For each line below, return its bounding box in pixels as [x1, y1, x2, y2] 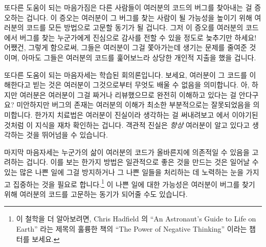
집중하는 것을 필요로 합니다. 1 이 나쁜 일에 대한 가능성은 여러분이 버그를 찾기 [13, 177, 255, 189]
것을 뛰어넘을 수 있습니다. [26, 129, 108, 140]
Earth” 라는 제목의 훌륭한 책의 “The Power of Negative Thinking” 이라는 [16, 223, 247, 234]
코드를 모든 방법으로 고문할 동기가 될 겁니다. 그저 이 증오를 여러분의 [26, 22, 243, 33]
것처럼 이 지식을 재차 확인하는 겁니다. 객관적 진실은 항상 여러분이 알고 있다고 [4, 119, 250, 130]
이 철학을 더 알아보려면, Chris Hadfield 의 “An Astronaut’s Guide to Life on [16, 213, 256, 224]
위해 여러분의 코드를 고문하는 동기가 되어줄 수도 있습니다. [4, 188, 188, 199]
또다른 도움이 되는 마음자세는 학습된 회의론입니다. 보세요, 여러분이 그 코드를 [4, 69, 247, 80]
